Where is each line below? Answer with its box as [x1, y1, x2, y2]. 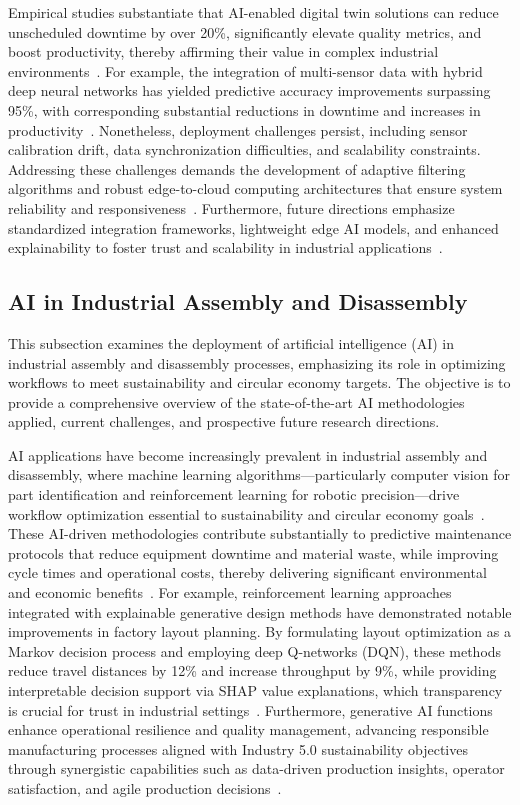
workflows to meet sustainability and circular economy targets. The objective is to [8, 372, 511, 393]
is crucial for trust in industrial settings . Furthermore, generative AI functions [8, 699, 493, 720]
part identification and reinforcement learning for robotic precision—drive [8, 484, 460, 505]
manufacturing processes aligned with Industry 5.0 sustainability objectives [8, 738, 468, 759]
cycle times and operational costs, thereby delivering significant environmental [8, 562, 487, 583]
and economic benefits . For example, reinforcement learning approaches [8, 582, 452, 603]
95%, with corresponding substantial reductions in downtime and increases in [8, 99, 481, 120]
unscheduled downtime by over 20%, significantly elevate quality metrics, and [8, 21, 482, 42]
